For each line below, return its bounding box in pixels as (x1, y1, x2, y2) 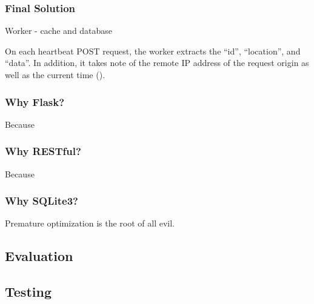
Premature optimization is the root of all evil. (5, 217, 175, 230)
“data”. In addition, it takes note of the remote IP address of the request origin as (5, 56, 309, 69)
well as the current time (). (5, 68, 105, 81)
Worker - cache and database (5, 24, 113, 37)
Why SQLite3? (5, 193, 78, 208)
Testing (5, 282, 52, 301)
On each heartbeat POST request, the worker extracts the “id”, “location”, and (5, 44, 301, 57)
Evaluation (5, 246, 73, 265)
